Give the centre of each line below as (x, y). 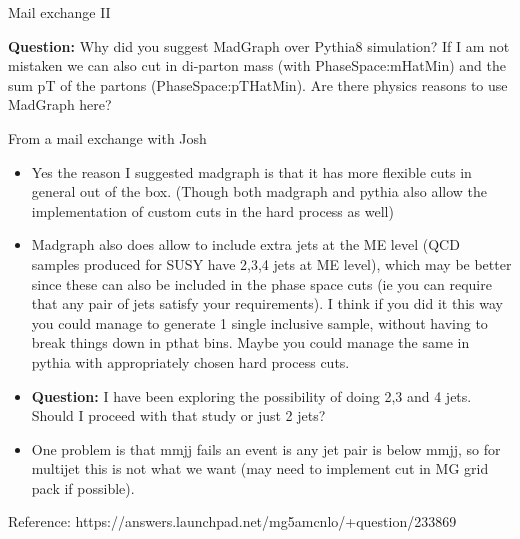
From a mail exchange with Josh (107, 137)
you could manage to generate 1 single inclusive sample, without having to (259, 322)
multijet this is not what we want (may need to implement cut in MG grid (260, 468)
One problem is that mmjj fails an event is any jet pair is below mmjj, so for (266, 448)
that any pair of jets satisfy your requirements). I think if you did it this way (267, 303)
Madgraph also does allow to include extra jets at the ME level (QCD (245, 244)
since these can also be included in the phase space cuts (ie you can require (261, 283)
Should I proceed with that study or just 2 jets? (178, 415)
